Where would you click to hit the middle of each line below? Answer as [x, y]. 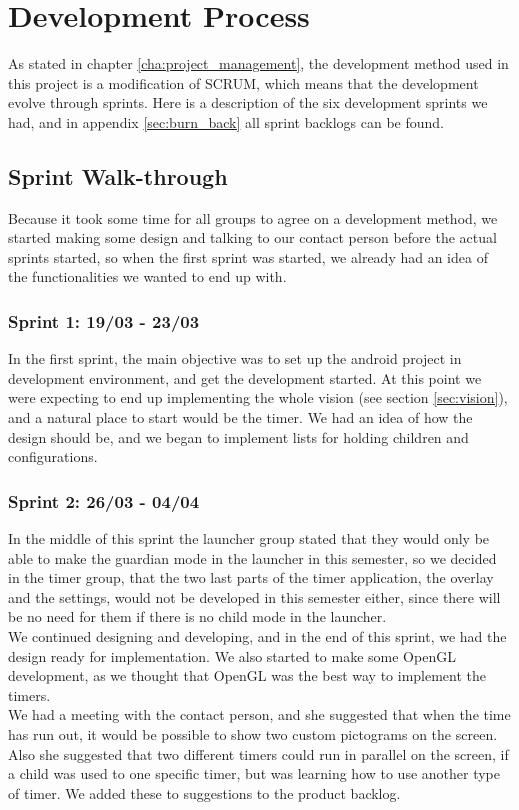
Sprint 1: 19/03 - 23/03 [104, 321]
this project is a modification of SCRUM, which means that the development [243, 82]
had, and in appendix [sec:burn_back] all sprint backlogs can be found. [226, 121]
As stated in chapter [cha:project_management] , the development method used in [258, 63]
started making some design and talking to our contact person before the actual [252, 237]
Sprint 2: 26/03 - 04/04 [104, 500]
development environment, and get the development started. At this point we [245, 377]
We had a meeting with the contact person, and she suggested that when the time [259, 714]
